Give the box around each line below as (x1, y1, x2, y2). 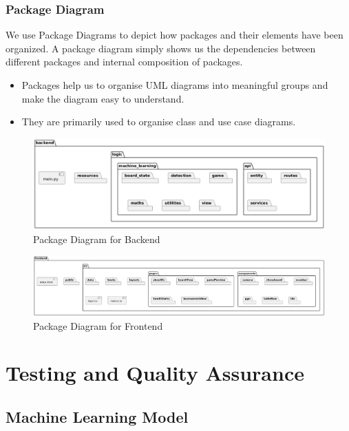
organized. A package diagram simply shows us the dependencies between (6, 41, 316, 55)
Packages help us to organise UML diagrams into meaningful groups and (21, 78, 328, 92)
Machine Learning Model (6, 406, 189, 427)
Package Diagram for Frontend (33, 318, 163, 333)
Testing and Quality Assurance (6, 359, 304, 387)
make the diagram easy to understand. (21, 91, 184, 105)
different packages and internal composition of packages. (6, 54, 243, 69)
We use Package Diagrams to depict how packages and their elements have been (6, 28, 343, 42)
